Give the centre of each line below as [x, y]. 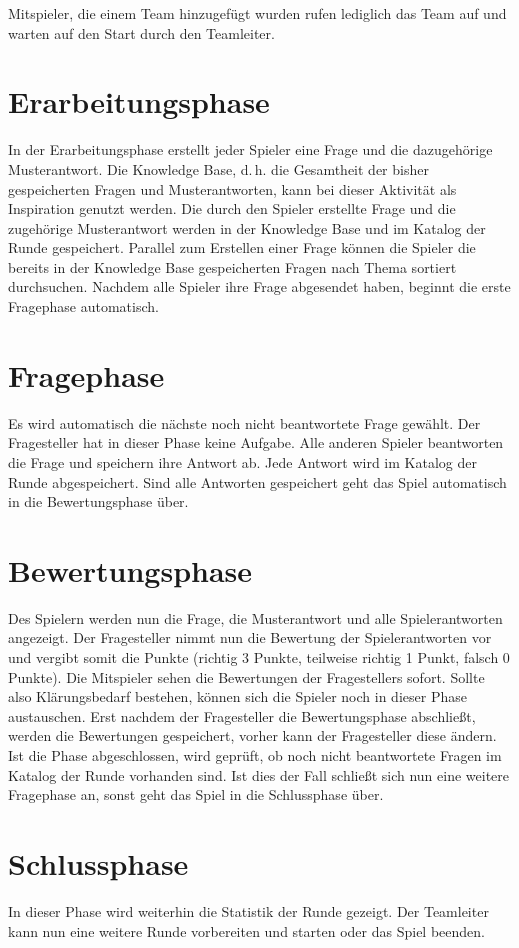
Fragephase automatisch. [83, 306]
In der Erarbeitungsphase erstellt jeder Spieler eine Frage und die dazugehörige [250, 149]
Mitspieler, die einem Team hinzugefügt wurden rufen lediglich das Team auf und [257, 13]
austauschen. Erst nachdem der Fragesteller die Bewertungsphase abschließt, [242, 715]
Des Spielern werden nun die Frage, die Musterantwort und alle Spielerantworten [255, 617]
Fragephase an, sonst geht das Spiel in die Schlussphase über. [196, 794]
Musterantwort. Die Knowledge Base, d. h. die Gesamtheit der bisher [218, 168]
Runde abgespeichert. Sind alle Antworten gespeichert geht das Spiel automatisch [257, 481]
